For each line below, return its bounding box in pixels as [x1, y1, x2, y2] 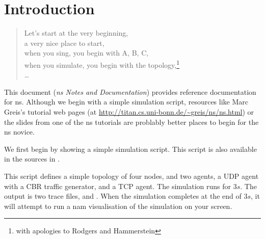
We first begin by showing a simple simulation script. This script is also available [4, 143, 257, 154]
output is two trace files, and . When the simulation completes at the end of [4, 191, 242, 201]
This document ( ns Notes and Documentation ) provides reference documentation [4, 86, 256, 97]
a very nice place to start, [24, 37, 104, 48]
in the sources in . [4, 153, 60, 164]
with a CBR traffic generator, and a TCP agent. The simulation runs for [4, 180, 231, 191]
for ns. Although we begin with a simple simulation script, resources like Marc [4, 96, 248, 107]
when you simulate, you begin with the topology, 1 [24, 58, 180, 70]
